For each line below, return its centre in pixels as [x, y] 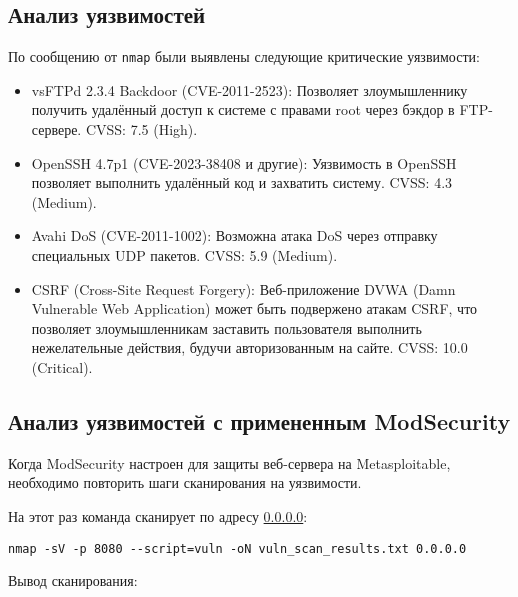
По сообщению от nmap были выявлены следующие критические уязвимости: [244, 56]
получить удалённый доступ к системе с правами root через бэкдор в [243, 109]
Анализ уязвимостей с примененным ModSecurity [259, 420]
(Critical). [62, 366]
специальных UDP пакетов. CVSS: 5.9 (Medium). [184, 255]
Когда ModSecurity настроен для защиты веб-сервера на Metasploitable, [229, 462]
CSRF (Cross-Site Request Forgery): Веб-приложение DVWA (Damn [243, 288]
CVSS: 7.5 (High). [141, 129]
